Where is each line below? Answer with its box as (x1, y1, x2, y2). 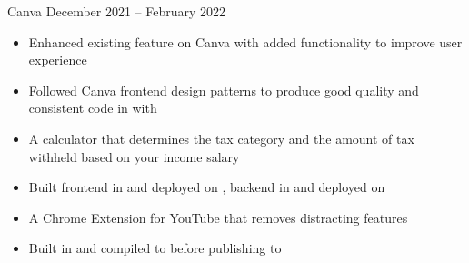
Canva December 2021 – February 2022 (7, 2, 226, 20)
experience (28, 50, 87, 69)
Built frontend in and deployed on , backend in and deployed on (28, 177, 385, 197)
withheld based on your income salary (28, 147, 240, 166)
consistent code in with (28, 98, 157, 117)
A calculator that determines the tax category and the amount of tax (28, 128, 414, 147)
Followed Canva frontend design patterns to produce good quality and (28, 80, 419, 99)
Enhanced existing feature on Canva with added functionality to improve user (28, 32, 463, 51)
